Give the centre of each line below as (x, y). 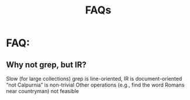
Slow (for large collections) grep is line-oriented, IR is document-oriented (94, 79)
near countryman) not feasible (42, 91)
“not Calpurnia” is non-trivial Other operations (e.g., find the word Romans (95, 85)
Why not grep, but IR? (46, 65)
